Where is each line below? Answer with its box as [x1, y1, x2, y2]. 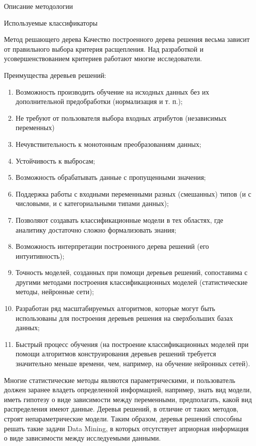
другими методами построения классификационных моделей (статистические [15, 276, 248, 287]
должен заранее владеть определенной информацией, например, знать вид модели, [4, 384, 252, 395]
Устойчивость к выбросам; [15, 155, 95, 166]
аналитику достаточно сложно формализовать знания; [15, 224, 177, 235]
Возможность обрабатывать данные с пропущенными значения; [15, 172, 206, 182]
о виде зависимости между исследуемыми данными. [4, 433, 161, 443]
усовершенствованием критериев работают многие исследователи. [4, 53, 202, 64]
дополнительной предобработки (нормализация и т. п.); [15, 96, 183, 106]
